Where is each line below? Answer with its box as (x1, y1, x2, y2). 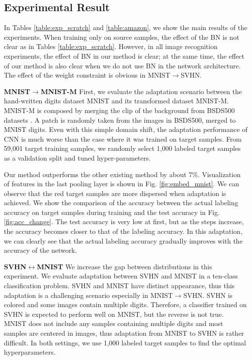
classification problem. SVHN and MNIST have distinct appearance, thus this (4, 280, 235, 291)
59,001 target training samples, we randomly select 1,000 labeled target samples (4, 143, 241, 153)
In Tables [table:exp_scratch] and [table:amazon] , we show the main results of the (4, 22, 248, 33)
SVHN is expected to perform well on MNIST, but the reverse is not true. (4, 309, 224, 319)
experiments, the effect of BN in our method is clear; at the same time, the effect (4, 50, 245, 61)
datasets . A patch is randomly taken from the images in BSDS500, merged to (4, 115, 236, 125)
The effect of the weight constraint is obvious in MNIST (4, 70, 171, 80)
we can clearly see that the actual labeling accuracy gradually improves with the (4, 235, 243, 245)
